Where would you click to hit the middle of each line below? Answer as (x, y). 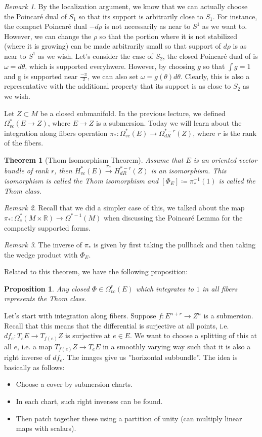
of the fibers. (24, 143)
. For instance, (235, 16)
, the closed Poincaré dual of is (210, 56)
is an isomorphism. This (189, 170)
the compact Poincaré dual (46, 26)
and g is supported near (41, 76)
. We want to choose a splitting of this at (193, 335)
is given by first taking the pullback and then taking (174, 245)
